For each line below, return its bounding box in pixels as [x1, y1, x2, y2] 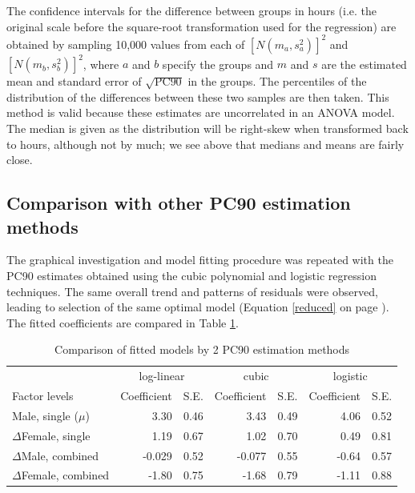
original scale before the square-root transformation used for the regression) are [6, 18, 397, 34]
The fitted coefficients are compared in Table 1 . [6, 314, 239, 331]
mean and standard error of [6, 73, 142, 90]
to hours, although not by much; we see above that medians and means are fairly [6, 135, 405, 152]
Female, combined [21, 467, 110, 483]
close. [6, 151, 33, 168]
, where [83, 55, 119, 72]
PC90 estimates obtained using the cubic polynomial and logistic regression [6, 267, 377, 283]
